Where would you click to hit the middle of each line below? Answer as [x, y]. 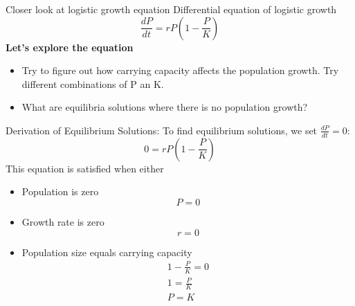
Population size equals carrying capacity [107, 252]
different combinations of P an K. [93, 83]
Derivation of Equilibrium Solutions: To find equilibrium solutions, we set [162, 130]
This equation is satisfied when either [85, 168]
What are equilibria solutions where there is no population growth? [165, 107]
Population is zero [60, 191]
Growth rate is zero [63, 221]
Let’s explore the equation [70, 47]
